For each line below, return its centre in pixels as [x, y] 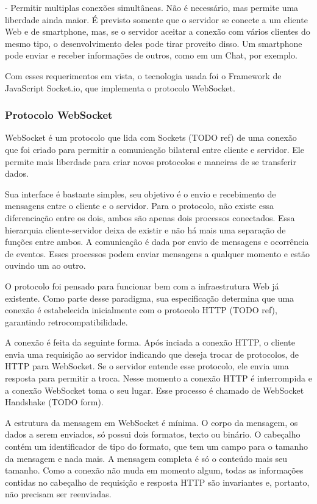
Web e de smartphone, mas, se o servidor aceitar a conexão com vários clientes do [158, 31]
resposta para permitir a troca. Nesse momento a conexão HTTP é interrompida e [158, 378]
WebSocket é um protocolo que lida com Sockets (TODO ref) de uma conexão [151, 137]
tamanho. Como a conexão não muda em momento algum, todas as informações [154, 470]
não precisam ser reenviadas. [58, 494]
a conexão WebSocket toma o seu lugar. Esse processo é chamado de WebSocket [155, 390]
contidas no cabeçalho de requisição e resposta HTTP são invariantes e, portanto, [157, 482]
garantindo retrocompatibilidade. [66, 321]
